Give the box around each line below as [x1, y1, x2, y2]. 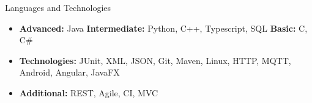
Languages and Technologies [5, 1, 111, 13]
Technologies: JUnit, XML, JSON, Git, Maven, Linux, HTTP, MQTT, [19, 54, 291, 66]
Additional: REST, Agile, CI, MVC [19, 86, 158, 99]
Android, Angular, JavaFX [19, 66, 120, 79]
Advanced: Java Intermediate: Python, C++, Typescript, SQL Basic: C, [19, 21, 308, 34]
